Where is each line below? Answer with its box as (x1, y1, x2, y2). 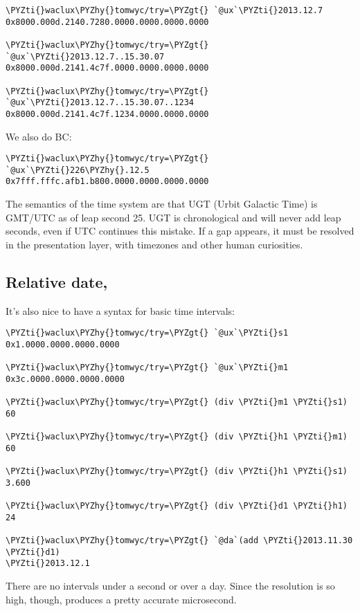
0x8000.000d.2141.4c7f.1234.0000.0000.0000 (6, 109, 209, 119)
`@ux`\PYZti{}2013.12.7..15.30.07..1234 (6, 98, 195, 108)
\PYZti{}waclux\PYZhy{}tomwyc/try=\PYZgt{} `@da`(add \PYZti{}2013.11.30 (6, 536, 353, 546)
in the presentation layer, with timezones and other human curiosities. (6, 237, 303, 251)
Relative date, (6, 271, 108, 292)
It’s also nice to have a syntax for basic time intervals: (6, 303, 235, 318)
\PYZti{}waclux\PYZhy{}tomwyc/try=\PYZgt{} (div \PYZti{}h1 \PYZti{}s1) (6, 466, 348, 477)
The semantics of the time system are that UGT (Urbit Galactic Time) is (6, 197, 318, 211)
